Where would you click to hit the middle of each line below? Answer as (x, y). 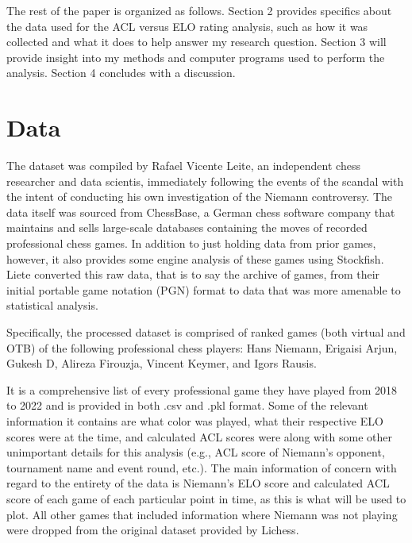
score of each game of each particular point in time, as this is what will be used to (206, 498)
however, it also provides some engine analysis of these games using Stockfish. (195, 258)
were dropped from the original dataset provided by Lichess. (153, 530)
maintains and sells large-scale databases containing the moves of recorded (187, 227)
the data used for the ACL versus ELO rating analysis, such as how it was (187, 26)
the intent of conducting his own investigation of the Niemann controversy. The (200, 196)
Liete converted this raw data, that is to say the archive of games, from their (193, 274)
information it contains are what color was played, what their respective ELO (195, 421)
